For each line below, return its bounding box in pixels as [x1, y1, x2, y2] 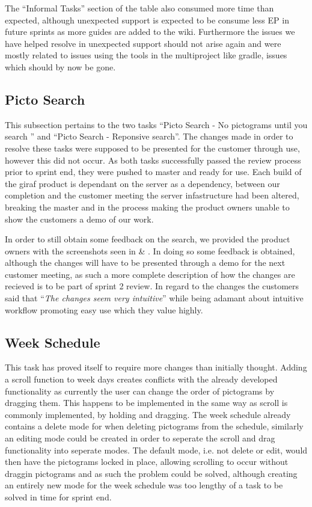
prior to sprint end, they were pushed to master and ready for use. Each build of [5, 165, 302, 178]
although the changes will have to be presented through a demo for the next [5, 256, 286, 269]
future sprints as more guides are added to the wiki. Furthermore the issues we [5, 25, 295, 38]
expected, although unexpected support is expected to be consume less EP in [5, 13, 289, 26]
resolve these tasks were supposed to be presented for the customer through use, [5, 141, 300, 154]
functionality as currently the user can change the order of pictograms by [5, 384, 275, 397]
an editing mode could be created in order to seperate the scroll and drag [5, 432, 275, 444]
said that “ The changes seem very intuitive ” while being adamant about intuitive [5, 292, 304, 304]
